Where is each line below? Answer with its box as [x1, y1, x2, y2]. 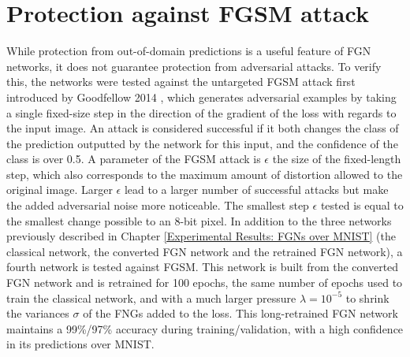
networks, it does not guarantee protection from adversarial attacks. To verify [6, 58, 382, 74]
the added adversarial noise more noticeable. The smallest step [6, 197, 309, 214]
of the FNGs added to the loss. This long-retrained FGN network [83, 305, 398, 322]
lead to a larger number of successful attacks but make [124, 181, 389, 198]
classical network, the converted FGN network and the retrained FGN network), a [6, 243, 403, 259]
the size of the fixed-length [272, 151, 401, 167]
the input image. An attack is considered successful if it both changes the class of [6, 120, 399, 136]
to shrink [345, 289, 389, 306]
